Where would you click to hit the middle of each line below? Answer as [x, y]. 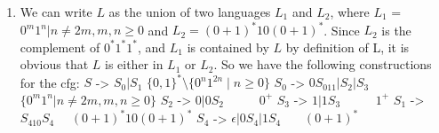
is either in [134, 64]
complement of [60, 47]
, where [350, 12]
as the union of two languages [190, 12]
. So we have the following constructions [323, 64]
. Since [342, 30]
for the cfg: [50, 82]
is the [396, 30]
